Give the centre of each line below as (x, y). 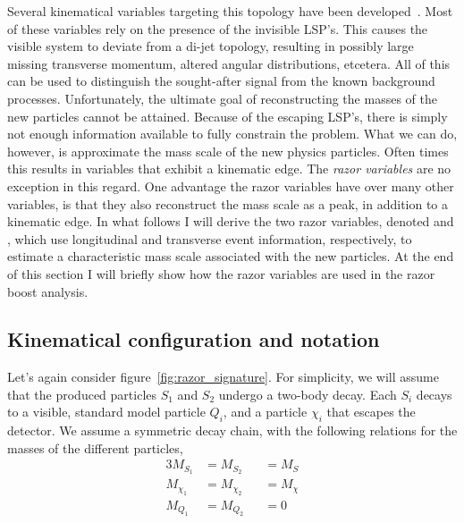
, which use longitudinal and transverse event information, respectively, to (210, 238)
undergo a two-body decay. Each (308, 394)
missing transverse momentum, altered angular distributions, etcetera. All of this (229, 63)
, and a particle (265, 412)
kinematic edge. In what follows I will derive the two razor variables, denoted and (231, 221)
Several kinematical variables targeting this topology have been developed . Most (230, 11)
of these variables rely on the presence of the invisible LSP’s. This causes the (218, 28)
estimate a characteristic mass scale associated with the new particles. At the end (231, 256)
